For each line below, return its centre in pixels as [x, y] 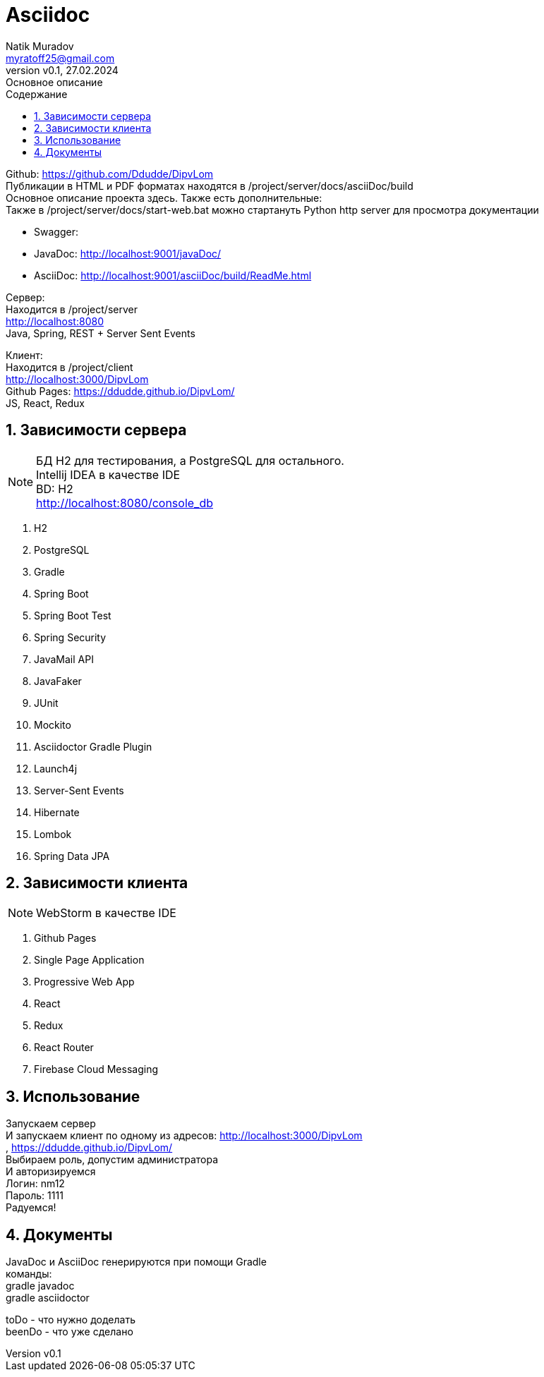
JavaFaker [58, 681]
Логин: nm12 [35, 1184]
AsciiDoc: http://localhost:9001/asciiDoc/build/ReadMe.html [173, 275]
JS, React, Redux [45, 403]
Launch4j [56, 768]
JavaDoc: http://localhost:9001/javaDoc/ [128, 253]
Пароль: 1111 [35, 1196]
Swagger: [56, 231]
